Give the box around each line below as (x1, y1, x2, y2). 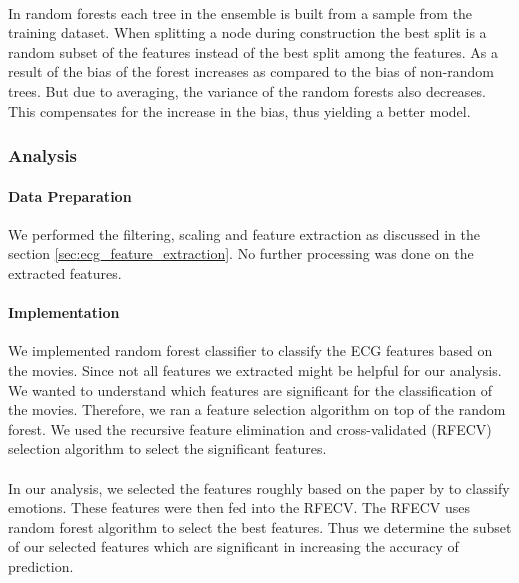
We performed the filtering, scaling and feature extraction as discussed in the (8, 223, 480, 244)
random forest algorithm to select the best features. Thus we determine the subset (8, 516, 512, 537)
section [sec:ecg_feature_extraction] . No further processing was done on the (8, 243, 474, 264)
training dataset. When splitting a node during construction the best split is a (8, 22, 487, 43)
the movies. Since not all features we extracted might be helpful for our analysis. (8, 359, 502, 380)
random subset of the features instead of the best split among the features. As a (8, 41, 498, 62)
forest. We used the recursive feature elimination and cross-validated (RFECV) (8, 418, 492, 439)
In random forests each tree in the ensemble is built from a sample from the (8, 2, 473, 23)
